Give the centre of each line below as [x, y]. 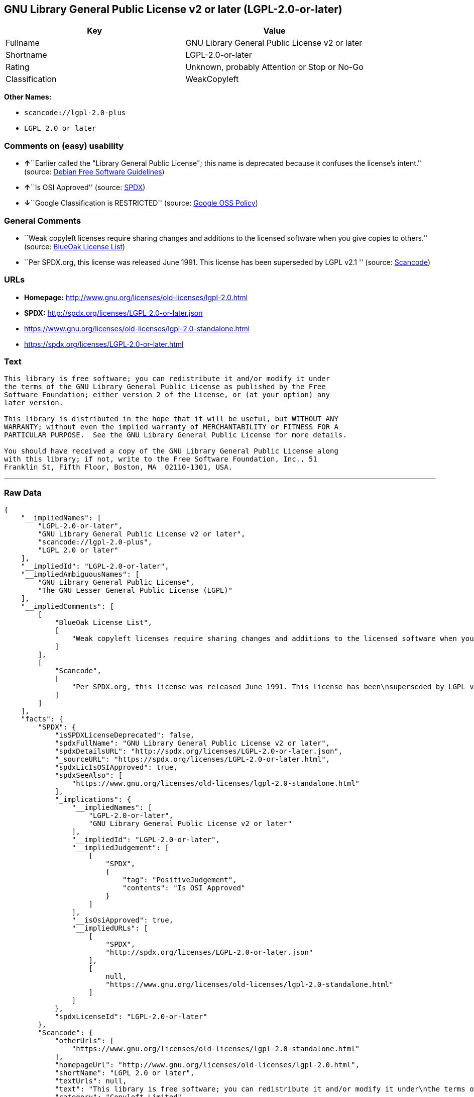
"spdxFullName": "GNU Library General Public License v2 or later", [193, 743]
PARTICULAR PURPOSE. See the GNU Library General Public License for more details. [175, 435]
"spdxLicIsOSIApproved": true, [116, 767]
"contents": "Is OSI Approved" [184, 888]
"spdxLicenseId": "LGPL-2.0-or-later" [131, 1017]
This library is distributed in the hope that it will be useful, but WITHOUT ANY [171, 419]
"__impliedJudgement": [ [120, 848]
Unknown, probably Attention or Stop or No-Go [274, 67]
